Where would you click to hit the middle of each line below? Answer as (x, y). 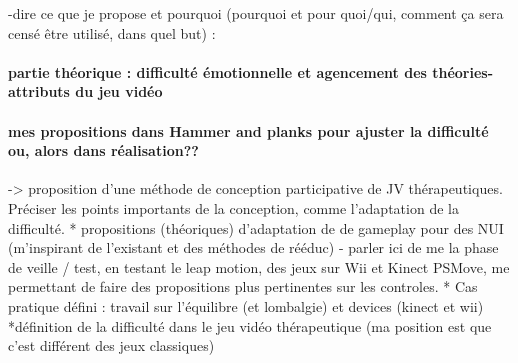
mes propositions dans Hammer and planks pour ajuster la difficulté (248, 130)
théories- (463, 71)
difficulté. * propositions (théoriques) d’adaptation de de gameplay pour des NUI (256, 227)
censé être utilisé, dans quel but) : (112, 32)
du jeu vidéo (119, 91)
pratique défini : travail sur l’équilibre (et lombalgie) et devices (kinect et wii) (246, 305)
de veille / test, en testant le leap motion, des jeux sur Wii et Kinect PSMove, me (259, 266)
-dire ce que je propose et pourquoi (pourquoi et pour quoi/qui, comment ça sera (256, 13)
